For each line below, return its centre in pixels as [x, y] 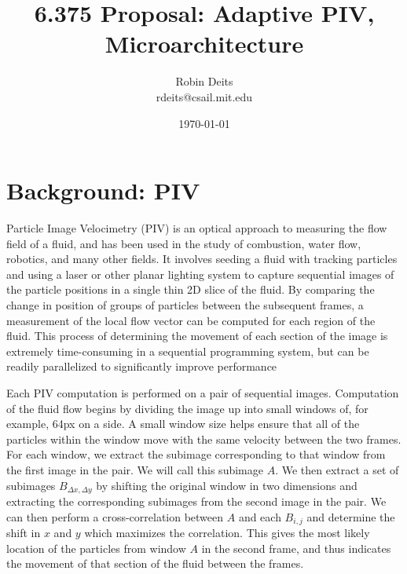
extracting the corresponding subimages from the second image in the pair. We [196, 501]
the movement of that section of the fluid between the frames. [155, 563]
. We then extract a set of [337, 469]
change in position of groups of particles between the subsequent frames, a [185, 305]
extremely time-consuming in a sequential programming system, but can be [188, 351]
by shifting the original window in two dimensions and [227, 485]
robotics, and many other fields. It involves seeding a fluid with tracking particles [202, 259]
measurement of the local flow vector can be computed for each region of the [191, 320]
